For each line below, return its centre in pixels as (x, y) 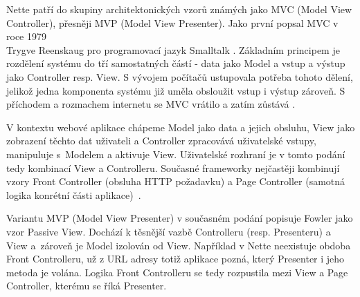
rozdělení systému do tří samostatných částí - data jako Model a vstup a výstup (176, 63)
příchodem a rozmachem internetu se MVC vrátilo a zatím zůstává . (151, 104)
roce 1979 (26, 36)
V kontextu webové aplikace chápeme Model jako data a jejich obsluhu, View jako (181, 127)
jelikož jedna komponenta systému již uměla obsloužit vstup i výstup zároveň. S (176, 90)
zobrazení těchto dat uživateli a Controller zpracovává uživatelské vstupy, (161, 141)
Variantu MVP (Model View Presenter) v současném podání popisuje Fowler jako (180, 218)
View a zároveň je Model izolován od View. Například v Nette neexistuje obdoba (179, 245)
